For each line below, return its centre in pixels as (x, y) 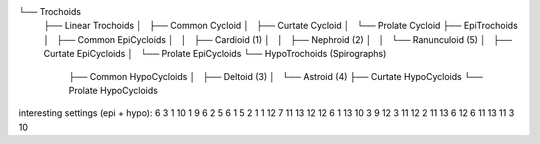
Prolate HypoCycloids (113, 90)
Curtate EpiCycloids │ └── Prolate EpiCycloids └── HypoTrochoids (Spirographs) (215, 54)
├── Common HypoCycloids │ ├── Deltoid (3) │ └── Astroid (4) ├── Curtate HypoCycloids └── (276, 76)
